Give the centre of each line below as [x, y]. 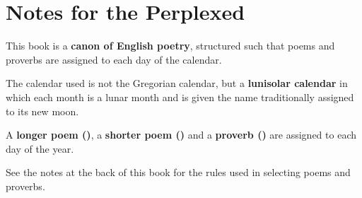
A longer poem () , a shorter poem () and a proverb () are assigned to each [181, 135]
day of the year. [40, 148]
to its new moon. [42, 111]
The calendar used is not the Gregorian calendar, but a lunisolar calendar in [177, 83]
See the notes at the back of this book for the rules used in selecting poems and [178, 172]
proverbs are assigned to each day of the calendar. [114, 59]
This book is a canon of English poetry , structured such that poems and [170, 46]
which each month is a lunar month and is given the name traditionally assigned [180, 97]
